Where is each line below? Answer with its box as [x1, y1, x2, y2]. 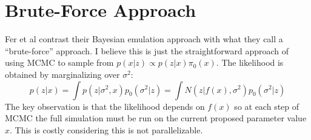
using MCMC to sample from [5, 56, 114, 69]
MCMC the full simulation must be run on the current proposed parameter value [5, 112, 307, 124]
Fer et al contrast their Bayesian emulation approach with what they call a [5, 33, 283, 45]
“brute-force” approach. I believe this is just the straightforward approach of [5, 44, 289, 57]
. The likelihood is [216, 56, 284, 69]
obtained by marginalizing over [5, 68, 120, 80]
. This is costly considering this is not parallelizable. [10, 123, 203, 136]
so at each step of [234, 100, 299, 112]
